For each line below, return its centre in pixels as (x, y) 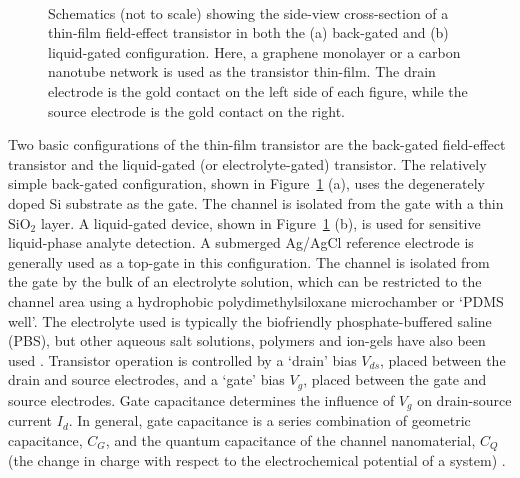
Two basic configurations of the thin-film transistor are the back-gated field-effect (257, 144)
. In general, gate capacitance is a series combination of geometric (269, 420)
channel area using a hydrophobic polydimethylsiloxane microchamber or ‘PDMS (256, 300)
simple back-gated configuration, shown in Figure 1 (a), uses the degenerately (247, 183)
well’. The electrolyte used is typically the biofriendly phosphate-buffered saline (250, 320)
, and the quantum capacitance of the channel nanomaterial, (290, 439)
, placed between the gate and (395, 379)
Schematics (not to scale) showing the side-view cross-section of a (248, 12)
